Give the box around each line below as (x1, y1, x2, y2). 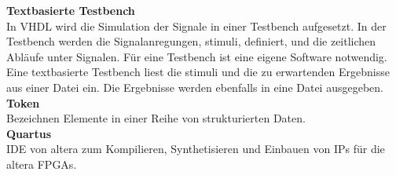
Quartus (6, 125, 52, 141)
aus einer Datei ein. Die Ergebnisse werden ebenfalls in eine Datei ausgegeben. (6, 78, 383, 95)
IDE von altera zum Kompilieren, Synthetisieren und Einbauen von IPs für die (6, 140, 385, 157)
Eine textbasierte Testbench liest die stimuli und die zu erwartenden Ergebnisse (6, 64, 390, 80)
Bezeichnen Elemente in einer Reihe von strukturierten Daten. (6, 110, 306, 126)
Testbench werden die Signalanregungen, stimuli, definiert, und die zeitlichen (6, 33, 376, 49)
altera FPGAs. (6, 155, 77, 172)
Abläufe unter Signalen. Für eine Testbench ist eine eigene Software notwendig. (6, 48, 387, 64)
